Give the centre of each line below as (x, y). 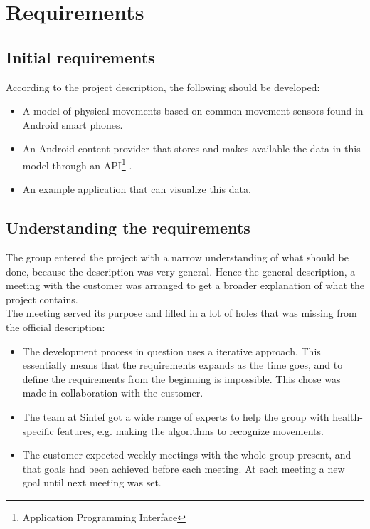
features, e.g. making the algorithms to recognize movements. (190, 430)
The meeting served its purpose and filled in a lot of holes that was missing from (181, 313)
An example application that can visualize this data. (137, 189)
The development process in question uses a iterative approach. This (171, 351)
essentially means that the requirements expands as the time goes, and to (183, 365)
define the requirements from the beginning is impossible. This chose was (181, 378)
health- (348, 416)
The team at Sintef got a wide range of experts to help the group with (176, 416)
